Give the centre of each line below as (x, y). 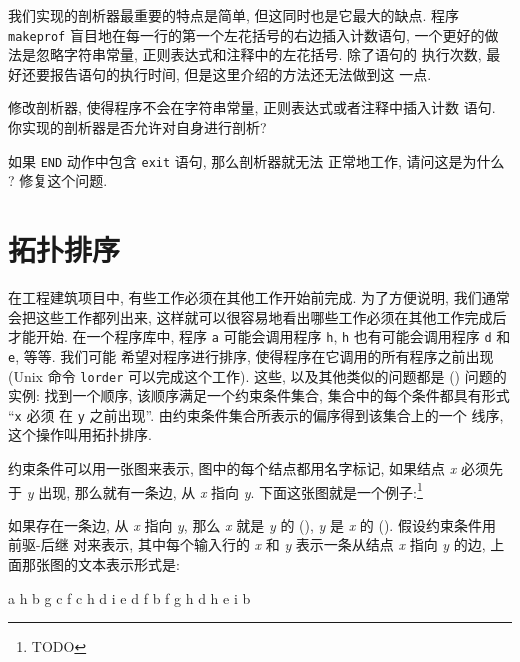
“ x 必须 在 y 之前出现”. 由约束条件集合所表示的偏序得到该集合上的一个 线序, (256, 414)
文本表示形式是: (128, 564)
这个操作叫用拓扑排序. (80, 434)
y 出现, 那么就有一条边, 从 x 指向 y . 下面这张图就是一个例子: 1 (224, 490)
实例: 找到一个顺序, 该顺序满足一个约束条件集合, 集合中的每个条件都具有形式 (259, 395)
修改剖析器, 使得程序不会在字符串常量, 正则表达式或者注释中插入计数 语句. (252, 107)
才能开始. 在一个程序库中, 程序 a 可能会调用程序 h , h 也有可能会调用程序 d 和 (259, 336)
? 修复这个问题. (58, 180)
